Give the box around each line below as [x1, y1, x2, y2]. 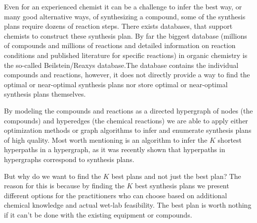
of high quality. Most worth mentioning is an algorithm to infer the [4, 134, 208, 145]
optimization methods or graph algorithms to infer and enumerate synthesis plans [4, 125, 252, 135]
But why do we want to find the [4, 170, 101, 181]
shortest [217, 134, 242, 145]
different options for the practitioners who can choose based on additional [4, 190, 227, 200]
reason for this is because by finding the [4, 180, 125, 191]
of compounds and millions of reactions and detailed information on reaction [4, 40, 236, 51]
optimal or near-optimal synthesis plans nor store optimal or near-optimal [4, 79, 228, 89]
